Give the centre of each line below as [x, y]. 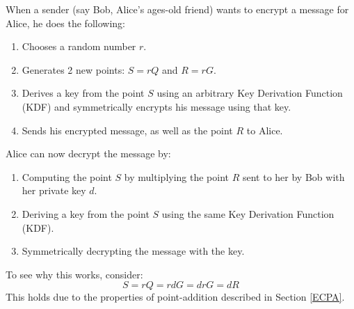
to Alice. [265, 130]
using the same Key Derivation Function [248, 213]
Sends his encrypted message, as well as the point [127, 130]
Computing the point [67, 176]
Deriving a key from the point [86, 213]
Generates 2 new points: [73, 69]
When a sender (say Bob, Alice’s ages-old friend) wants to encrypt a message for [177, 9]
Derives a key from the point [83, 93]
